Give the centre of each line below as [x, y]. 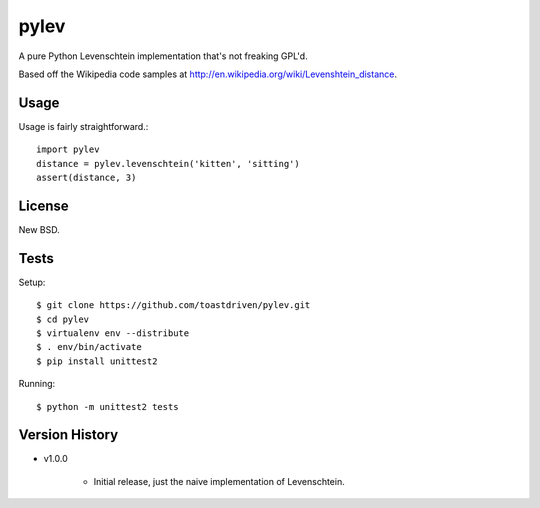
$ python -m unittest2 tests [107, 406]
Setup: [32, 282]
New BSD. [39, 229]
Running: [37, 384]
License [43, 205]
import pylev [68, 149]
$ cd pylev [63, 319]
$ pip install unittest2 [97, 361]
